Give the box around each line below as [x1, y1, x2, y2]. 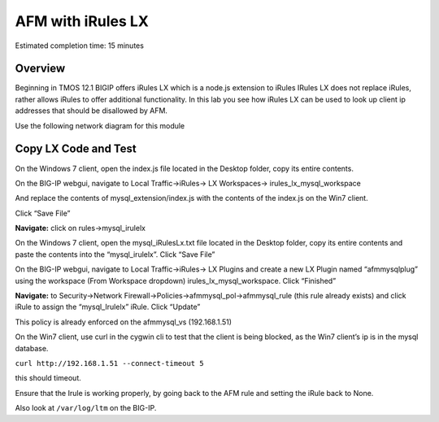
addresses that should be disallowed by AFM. [15, 106, 168, 115]
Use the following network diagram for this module [15, 120, 185, 130]
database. [15, 343, 49, 353]
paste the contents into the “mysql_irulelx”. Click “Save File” [15, 249, 215, 259]
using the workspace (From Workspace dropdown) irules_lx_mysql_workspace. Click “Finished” [15, 276, 337, 285]
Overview [15, 62, 66, 76]
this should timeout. [15, 373, 81, 383]
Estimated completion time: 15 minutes [15, 41, 144, 50]
